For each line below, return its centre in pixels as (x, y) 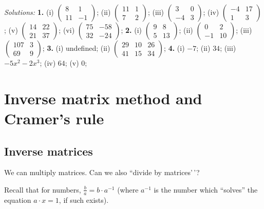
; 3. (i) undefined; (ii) (76, 48)
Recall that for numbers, (43, 189)
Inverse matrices (49, 151)
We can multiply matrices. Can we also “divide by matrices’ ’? (102, 172)
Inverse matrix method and (103, 98)
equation (18, 199)
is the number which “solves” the (206, 189)
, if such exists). (84, 199)
